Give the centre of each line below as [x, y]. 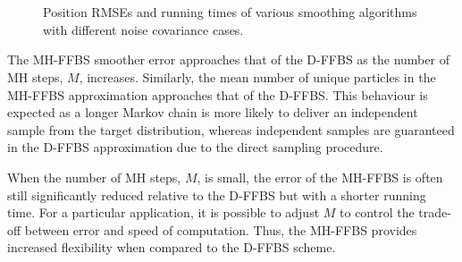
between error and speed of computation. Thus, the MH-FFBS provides [221, 229]
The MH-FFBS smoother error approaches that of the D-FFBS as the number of [228, 59]
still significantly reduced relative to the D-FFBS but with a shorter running [217, 194]
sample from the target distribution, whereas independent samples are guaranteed [231, 129]
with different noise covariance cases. [143, 29]
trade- [435, 212]
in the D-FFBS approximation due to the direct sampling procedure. [195, 147]
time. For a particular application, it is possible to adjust [164, 212]
